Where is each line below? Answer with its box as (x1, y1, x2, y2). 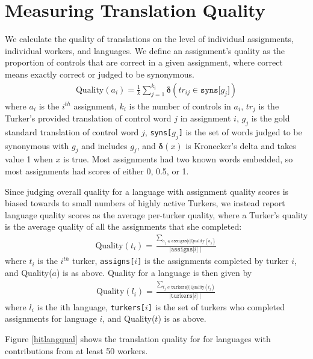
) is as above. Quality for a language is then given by (57, 266, 252, 278)
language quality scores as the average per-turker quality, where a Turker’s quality (5, 208, 308, 221)
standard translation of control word (5, 125, 139, 138)
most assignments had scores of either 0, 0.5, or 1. (5, 164, 189, 177)
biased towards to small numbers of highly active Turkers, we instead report (5, 197, 285, 209)
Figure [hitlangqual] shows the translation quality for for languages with (5, 333, 271, 345)
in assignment (180, 111, 231, 124)
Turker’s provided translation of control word (5, 111, 172, 124)
